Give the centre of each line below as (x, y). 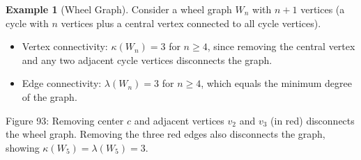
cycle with (27, 23)
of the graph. (49, 96)
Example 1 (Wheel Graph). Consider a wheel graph (119, 9)
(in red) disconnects (313, 120)
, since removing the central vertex (281, 46)
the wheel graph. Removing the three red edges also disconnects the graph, (166, 134)
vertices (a (323, 9)
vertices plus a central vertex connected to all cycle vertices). (191, 23)
